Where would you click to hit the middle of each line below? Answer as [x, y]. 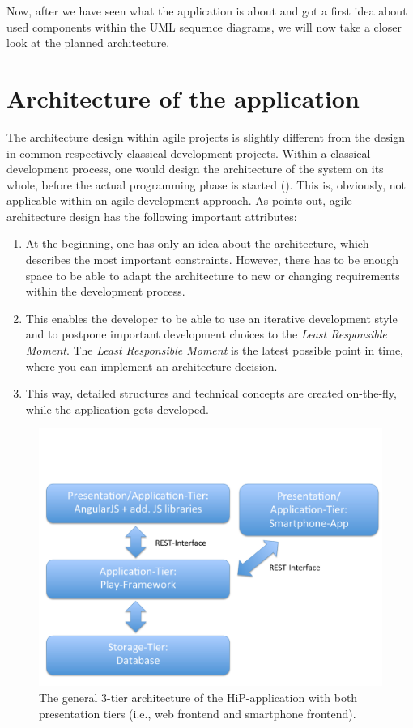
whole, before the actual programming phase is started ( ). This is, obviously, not [206, 184]
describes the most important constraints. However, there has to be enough [212, 260]
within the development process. [105, 291]
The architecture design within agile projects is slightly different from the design [206, 136]
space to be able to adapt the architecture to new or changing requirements [213, 275]
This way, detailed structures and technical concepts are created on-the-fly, [211, 393]
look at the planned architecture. [88, 43]
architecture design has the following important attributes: [152, 216]
